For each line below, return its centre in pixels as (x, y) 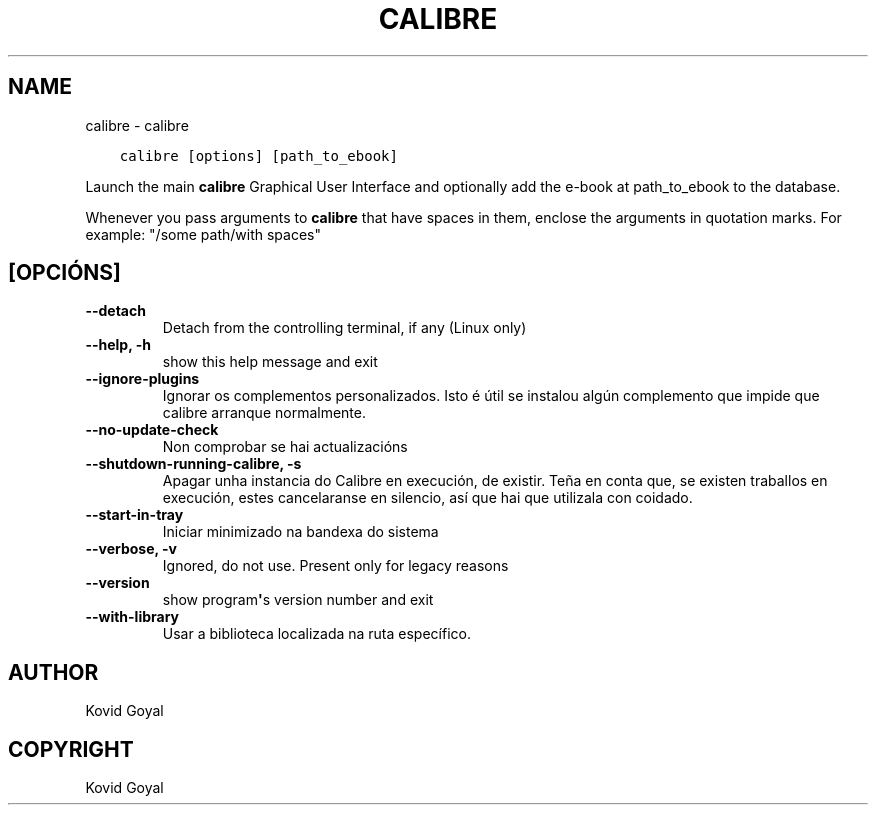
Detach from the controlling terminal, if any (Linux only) (344, 328)
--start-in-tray (134, 515)
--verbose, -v (131, 549)
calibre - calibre (137, 125)
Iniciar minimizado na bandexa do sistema (300, 532)
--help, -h (118, 345)
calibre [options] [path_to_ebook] (258, 155)
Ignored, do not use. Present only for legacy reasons (335, 566)
